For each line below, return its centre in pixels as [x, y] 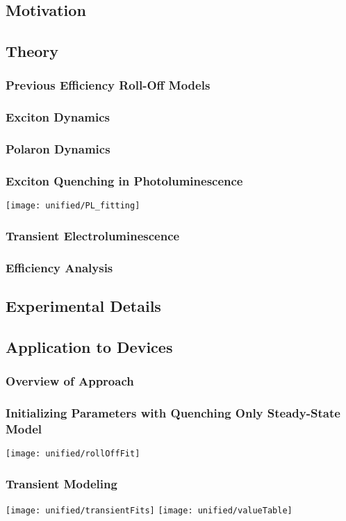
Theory [32, 51]
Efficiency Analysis [59, 267]
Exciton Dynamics [58, 117]
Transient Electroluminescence [93, 235]
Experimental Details [83, 306]
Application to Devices [89, 346]
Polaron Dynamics [58, 149]
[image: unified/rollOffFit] [73, 454]
